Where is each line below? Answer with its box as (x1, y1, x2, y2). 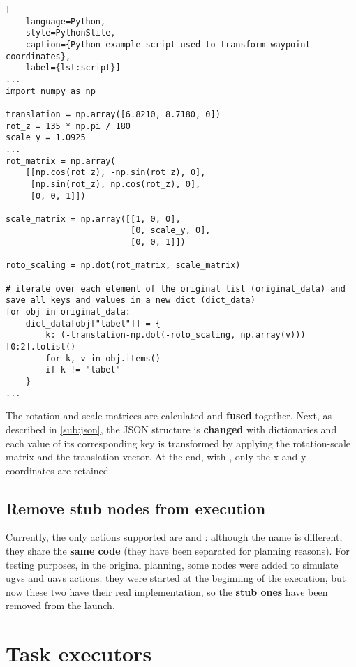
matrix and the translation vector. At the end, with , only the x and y (6, 449, 306, 464)
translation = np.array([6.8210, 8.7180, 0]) (6, 109, 221, 119)
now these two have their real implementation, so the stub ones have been (6, 584, 328, 599)
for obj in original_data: (6, 307, 131, 317)
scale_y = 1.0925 (6, 133, 86, 143)
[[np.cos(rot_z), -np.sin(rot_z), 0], (25, 167, 206, 178)
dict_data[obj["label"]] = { (25, 318, 161, 329)
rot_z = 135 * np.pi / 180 (6, 121, 131, 131)
